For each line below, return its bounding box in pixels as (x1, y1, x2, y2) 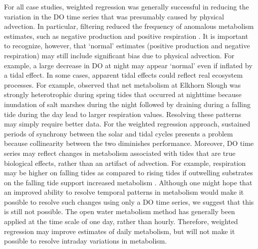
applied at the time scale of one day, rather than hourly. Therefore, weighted (4, 216, 238, 227)
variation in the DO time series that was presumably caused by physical (4, 11, 224, 21)
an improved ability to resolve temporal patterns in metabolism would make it (4, 187, 244, 197)
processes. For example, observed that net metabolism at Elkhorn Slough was (4, 79, 241, 90)
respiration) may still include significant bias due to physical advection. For (4, 50, 235, 60)
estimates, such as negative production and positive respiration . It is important (4, 30, 249, 41)
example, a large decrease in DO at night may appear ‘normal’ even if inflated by (4, 60, 253, 70)
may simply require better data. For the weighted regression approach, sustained (4, 119, 251, 129)
